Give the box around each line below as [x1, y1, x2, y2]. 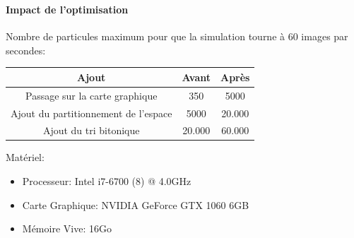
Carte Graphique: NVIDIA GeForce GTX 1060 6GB [22, 197, 249, 212]
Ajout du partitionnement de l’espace [11, 105, 172, 120]
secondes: [6, 42, 46, 57]
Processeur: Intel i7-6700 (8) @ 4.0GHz [22, 174, 191, 189]
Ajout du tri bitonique [42, 123, 140, 138]
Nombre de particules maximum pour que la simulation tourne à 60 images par [6, 29, 348, 44]
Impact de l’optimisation [6, 1, 129, 16]
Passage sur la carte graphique [25, 88, 158, 102]
